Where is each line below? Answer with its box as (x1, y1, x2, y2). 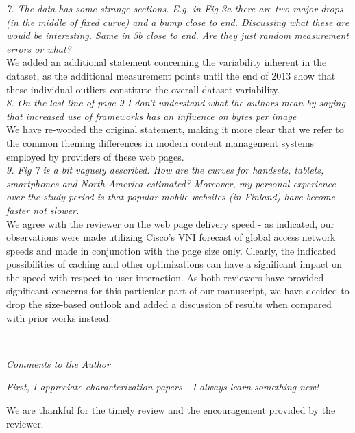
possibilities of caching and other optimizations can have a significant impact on (6, 257, 343, 271)
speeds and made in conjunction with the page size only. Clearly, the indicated (6, 243, 336, 257)
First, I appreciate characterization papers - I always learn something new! (6, 379, 319, 394)
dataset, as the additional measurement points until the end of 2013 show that (6, 68, 336, 82)
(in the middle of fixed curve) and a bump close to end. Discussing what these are (6, 14, 350, 29)
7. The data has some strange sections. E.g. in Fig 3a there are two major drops (6, 1, 343, 15)
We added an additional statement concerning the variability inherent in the (6, 55, 327, 69)
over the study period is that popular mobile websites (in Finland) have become (6, 189, 335, 204)
